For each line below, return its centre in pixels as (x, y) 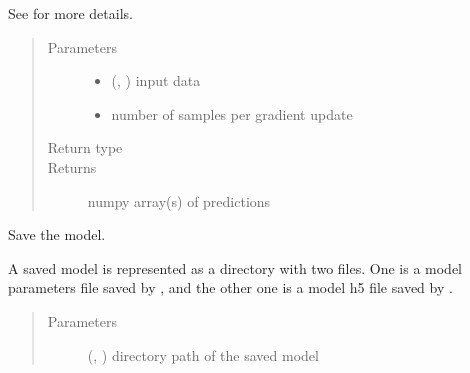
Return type (85, 147)
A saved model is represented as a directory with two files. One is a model (235, 267)
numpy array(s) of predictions (179, 200)
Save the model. (57, 234)
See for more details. (70, 13)
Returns (72, 166)
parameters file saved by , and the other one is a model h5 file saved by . (230, 287)
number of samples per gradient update (232, 113)
